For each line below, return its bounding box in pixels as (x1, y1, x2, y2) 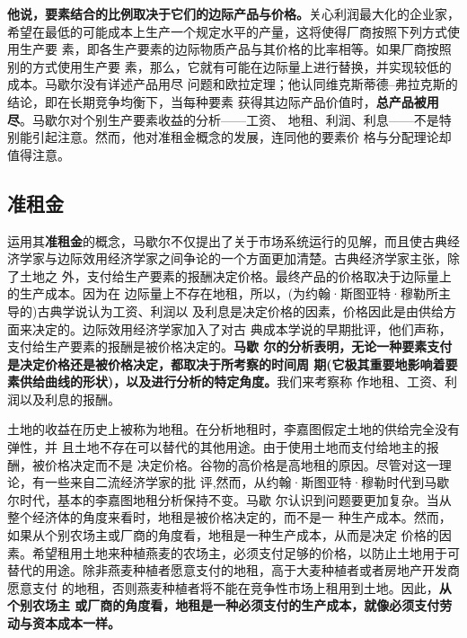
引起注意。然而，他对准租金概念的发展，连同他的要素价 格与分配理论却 (31, 128, 452, 146)
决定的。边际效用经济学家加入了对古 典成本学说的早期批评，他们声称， (31, 319, 452, 338)
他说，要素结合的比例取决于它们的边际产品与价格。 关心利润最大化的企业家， (7, 4, 460, 22)
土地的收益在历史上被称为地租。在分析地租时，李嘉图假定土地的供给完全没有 (7, 420, 460, 439)
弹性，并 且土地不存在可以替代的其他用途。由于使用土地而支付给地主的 (7, 438, 427, 456)
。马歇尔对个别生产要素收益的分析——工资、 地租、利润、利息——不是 (20, 110, 439, 128)
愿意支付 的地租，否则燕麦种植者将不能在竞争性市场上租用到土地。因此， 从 (7, 578, 452, 597)
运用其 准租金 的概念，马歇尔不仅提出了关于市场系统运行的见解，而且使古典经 (7, 231, 460, 250)
